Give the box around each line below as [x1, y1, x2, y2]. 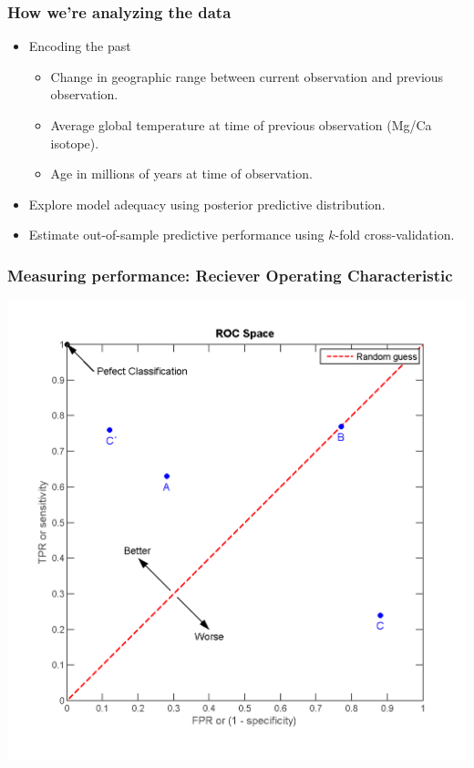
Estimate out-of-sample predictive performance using [28, 225, 325, 244]
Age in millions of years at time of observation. [50, 164, 313, 183]
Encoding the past [28, 36, 131, 56]
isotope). [50, 133, 99, 152]
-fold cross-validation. [335, 225, 455, 244]
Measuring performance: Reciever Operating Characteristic [7, 263, 453, 286]
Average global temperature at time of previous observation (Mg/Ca [50, 116, 432, 134]
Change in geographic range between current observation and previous [50, 67, 444, 86]
